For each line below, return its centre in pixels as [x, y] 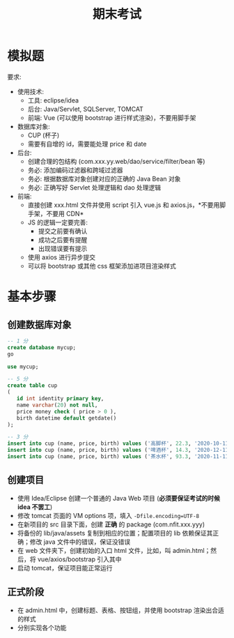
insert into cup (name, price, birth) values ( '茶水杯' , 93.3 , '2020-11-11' [119, 457]
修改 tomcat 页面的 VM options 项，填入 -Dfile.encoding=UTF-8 [108, 515]
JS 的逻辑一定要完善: [58, 222]
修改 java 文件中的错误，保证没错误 [80, 542]
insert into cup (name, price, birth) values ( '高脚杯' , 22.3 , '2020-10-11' [119, 443]
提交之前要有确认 [63, 231]
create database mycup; [42, 347]
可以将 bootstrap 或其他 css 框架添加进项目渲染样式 [102, 266]
